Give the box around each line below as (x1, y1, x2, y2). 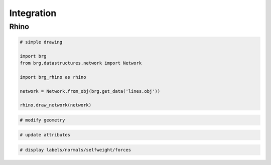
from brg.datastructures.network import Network (20, 60, 142, 66)
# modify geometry (20, 117, 65, 123)
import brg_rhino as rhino (20, 74, 86, 80)
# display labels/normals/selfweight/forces (20, 147, 131, 153)
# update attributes (20, 132, 70, 138)
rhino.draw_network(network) (20, 102, 92, 108)
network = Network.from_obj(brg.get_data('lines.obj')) (20, 88, 161, 94)
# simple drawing (20, 39, 63, 45)
